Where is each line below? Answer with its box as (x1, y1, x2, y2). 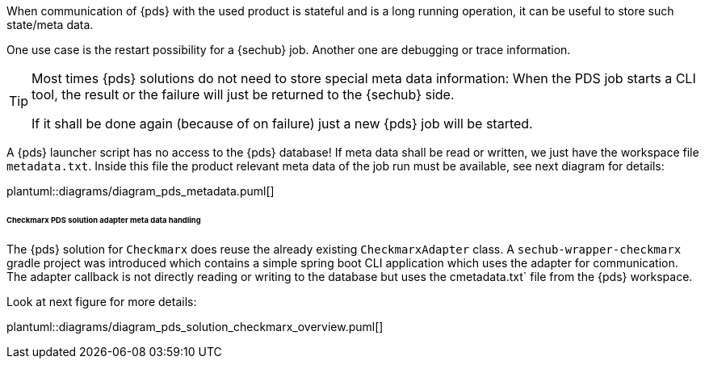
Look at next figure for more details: (6, 294, 197, 308)
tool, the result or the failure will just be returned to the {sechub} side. (31, 86, 455, 103)
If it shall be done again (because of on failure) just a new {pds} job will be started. (31, 115, 533, 132)
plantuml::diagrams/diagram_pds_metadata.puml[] (6, 184, 275, 198)
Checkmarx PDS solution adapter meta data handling (6, 215, 201, 224)
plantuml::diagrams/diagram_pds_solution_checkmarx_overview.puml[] (6, 319, 384, 334)
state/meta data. (6, 18, 94, 31)
